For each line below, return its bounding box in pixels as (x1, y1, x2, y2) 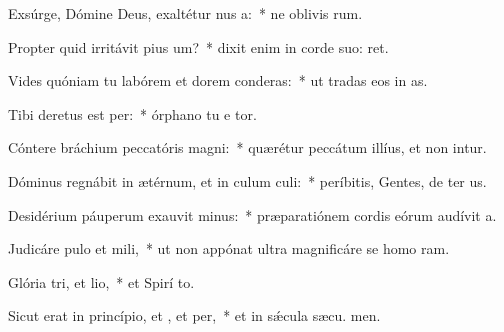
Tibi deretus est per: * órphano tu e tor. (8, 103, 257, 124)
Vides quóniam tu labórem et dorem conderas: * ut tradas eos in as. (8, 70, 428, 91)
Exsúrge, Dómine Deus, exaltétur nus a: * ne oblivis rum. (8, 3, 363, 23)
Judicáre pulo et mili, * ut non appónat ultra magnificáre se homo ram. (8, 238, 450, 259)
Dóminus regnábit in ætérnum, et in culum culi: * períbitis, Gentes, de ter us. (8, 170, 487, 191)
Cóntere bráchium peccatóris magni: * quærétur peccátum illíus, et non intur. (8, 137, 487, 158)
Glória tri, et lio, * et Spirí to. (8, 271, 195, 292)
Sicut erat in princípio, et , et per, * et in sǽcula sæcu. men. (8, 305, 381, 326)
